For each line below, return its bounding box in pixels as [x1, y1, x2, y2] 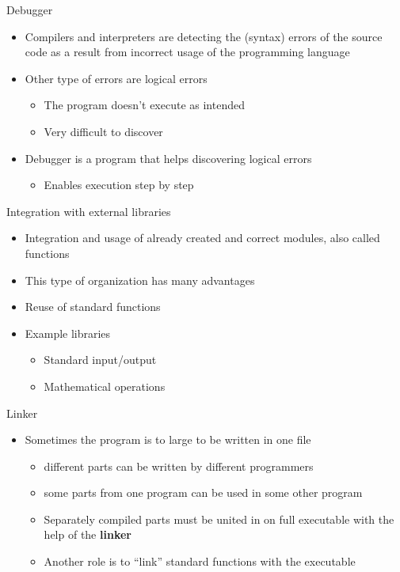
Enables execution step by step [44, 176, 194, 193]
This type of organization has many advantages [25, 271, 255, 288]
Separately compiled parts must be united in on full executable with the [44, 510, 394, 527]
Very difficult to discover [44, 123, 163, 139]
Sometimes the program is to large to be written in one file [25, 431, 311, 448]
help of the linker [44, 526, 131, 543]
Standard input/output [44, 351, 157, 368]
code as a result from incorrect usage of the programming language [25, 44, 350, 60]
